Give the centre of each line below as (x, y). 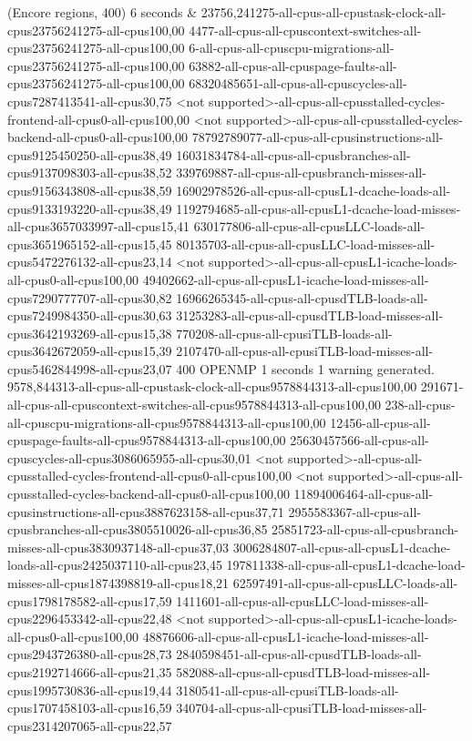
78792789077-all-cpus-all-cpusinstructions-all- (318, 137)
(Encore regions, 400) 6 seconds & (103, 12)
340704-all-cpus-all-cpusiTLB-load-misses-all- (302, 708)
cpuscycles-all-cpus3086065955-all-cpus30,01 (129, 457)
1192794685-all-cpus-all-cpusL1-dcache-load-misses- (318, 208)
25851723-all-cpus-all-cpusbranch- (365, 529)
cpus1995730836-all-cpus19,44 (90, 690)
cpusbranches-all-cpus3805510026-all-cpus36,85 (138, 529)
